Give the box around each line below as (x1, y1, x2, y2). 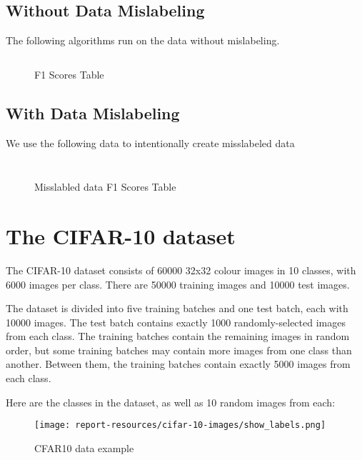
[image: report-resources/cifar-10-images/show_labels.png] (34, 420, 326, 431)
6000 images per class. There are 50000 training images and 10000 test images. (6, 276, 350, 291)
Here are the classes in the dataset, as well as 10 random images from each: (6, 394, 336, 409)
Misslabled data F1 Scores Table (34, 179, 176, 194)
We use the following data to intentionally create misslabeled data (6, 135, 295, 150)
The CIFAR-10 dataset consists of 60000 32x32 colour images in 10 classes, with (6, 262, 356, 277)
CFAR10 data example (34, 440, 134, 455)
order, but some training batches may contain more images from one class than (6, 342, 352, 357)
